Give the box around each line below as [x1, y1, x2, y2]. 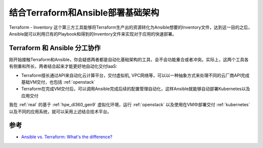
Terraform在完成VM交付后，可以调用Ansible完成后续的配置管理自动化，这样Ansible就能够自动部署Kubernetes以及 [21, 86, 250, 92]
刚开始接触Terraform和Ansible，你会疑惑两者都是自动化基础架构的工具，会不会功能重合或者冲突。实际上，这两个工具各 [9, 56, 249, 62]
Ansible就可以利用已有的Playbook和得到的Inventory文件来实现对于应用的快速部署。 [9, 31, 177, 37]
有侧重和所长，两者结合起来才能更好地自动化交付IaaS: [9, 63, 117, 69]
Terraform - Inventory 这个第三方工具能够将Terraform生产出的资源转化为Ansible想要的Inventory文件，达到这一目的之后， [9, 24, 253, 30]
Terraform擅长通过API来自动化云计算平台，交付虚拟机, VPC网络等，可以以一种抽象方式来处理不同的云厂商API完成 [21, 72, 250, 78]
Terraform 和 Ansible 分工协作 [9, 44, 101, 52]
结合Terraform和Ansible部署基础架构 [9, 7, 159, 18]
